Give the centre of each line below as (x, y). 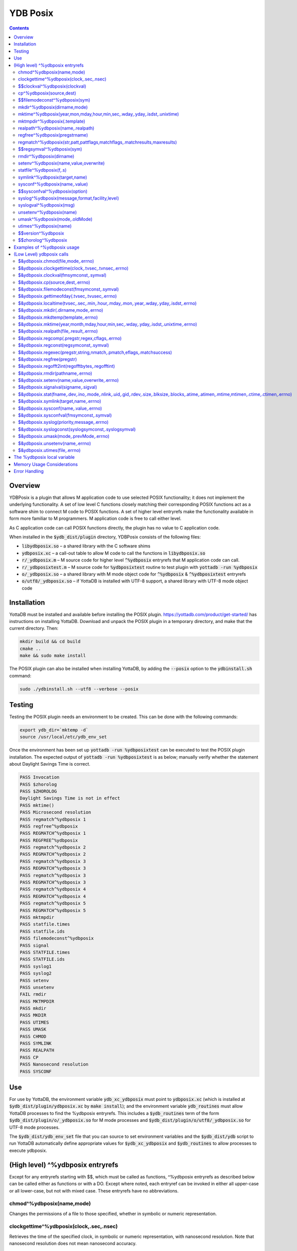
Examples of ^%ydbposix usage (46, 247)
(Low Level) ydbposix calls (41, 254)
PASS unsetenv (37, 987)
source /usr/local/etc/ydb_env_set (63, 737)
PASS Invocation (40, 777)
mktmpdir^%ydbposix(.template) (52, 121)
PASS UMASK (33, 1029)
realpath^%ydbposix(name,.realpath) (56, 128)
